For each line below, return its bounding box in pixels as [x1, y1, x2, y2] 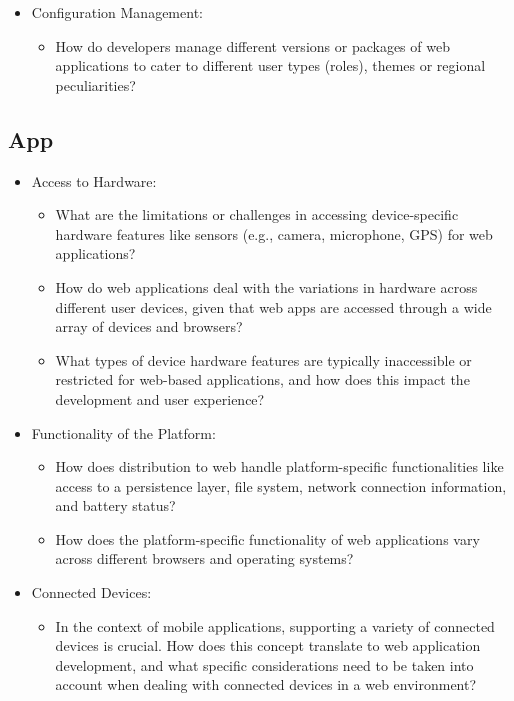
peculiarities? [55, 74, 136, 95]
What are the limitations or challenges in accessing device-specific [55, 204, 459, 225]
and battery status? [55, 495, 176, 516]
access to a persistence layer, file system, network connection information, [55, 475, 507, 496]
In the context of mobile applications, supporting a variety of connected [55, 615, 495, 636]
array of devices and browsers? [55, 316, 243, 337]
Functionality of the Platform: [31, 422, 216, 443]
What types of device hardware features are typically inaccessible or [55, 349, 472, 370]
